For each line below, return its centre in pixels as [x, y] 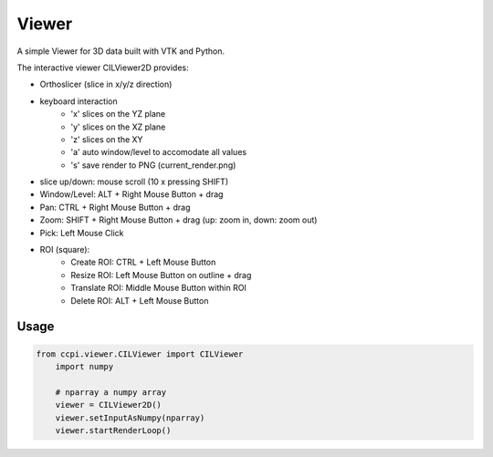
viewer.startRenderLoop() [113, 430]
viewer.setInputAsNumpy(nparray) [130, 418]
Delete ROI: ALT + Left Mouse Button [140, 300]
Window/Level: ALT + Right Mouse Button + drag [131, 194]
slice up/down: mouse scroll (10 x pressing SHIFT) [134, 182]
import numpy [84, 366]
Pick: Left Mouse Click [82, 233]
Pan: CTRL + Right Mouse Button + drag [115, 207]
